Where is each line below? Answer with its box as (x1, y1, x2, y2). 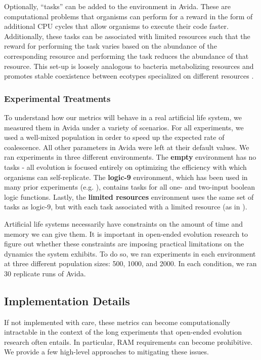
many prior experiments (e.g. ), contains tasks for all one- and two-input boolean (4, 182, 255, 192)
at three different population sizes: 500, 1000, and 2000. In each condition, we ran (4, 258, 257, 269)
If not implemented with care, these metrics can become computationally (4, 316, 231, 327)
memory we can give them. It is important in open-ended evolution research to (4, 228, 248, 239)
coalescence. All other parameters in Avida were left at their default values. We (4, 141, 249, 152)
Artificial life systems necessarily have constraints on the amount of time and (4, 218, 243, 229)
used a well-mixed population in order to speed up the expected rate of (4, 132, 225, 142)
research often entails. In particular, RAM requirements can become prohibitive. (4, 336, 253, 347)
